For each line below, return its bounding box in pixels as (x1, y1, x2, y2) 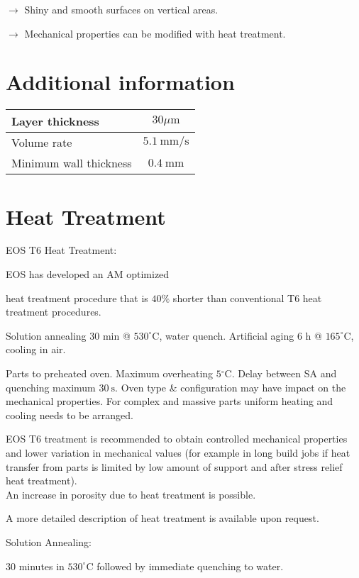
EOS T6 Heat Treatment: (6, 243, 117, 257)
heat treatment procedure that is (6, 290, 148, 305)
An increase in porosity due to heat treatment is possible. (6, 487, 256, 501)
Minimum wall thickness (11, 155, 132, 172)
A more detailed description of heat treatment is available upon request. (6, 511, 319, 526)
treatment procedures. (6, 304, 101, 319)
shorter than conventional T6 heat (172, 290, 322, 305)
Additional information (6, 67, 235, 96)
